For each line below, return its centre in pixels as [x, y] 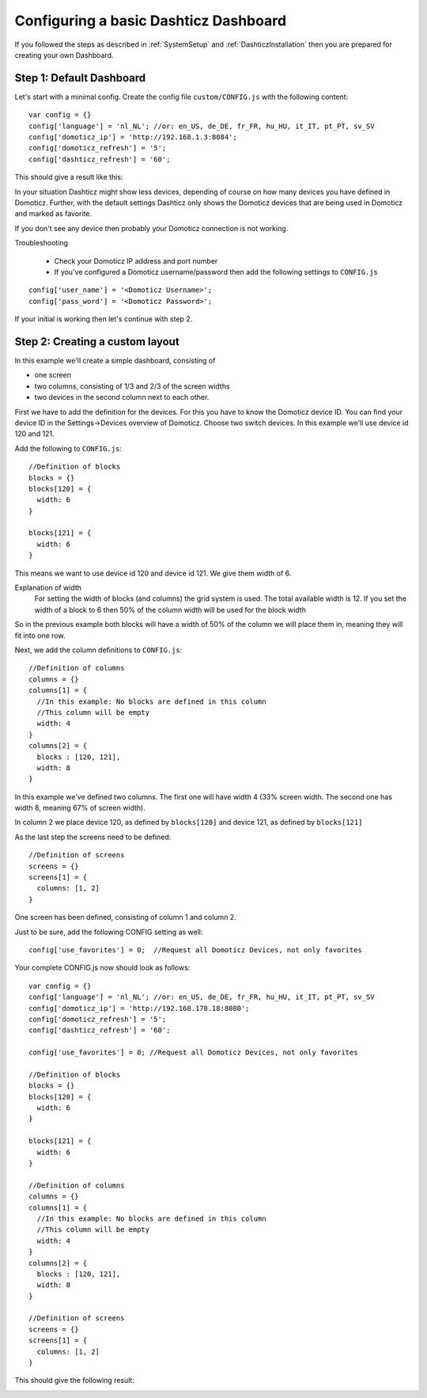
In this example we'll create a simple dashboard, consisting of [115, 361]
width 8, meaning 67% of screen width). [80, 808]
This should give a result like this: [69, 177]
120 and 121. [34, 434]
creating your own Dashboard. [64, 55]
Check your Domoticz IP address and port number [136, 260]
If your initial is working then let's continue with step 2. [104, 319]
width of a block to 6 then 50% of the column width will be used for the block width [170, 610]
